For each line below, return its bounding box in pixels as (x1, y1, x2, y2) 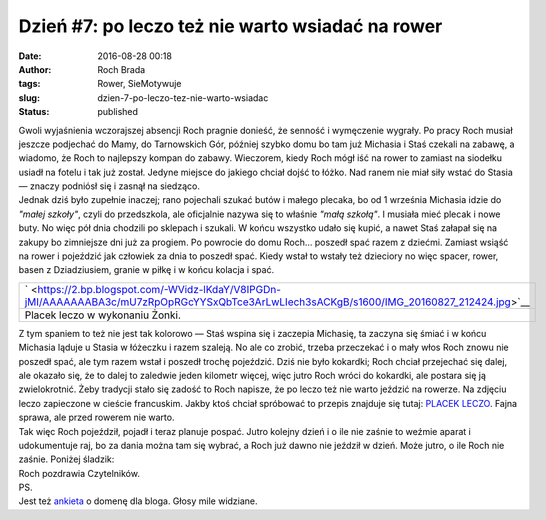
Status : (18, 106, 50, 118)
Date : (18, 50, 42, 62)
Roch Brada (97, 63, 146, 75)
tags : (18, 78, 41, 90)
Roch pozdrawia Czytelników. (18, 467, 140, 479)
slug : (18, 91, 40, 104)
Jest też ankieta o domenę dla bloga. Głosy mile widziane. (18, 495, 259, 507)
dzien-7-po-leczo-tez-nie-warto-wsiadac (97, 91, 269, 104)
